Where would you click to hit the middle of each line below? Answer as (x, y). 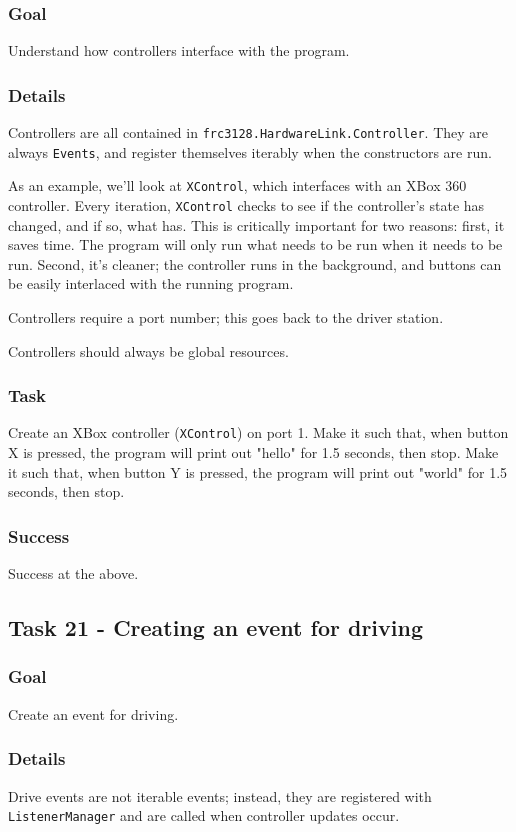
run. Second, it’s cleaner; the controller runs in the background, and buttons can (255, 263)
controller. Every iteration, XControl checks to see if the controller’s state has (246, 205)
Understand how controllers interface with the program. (179, 50)
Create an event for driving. (93, 713)
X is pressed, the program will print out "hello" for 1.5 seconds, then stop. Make (253, 452)
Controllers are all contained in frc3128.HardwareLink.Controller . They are (248, 132)
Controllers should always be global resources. (148, 350)
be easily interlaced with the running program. (151, 283)
